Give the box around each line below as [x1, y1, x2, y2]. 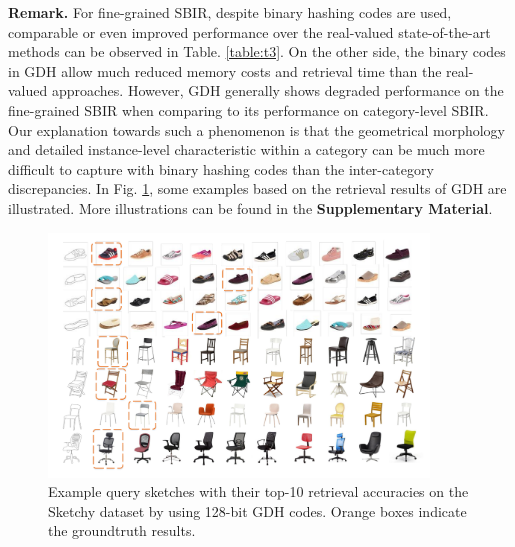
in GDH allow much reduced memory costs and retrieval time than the [8, 60, 442, 81]
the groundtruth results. [48, 520, 196, 541]
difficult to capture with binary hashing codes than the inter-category [8, 158, 434, 179]
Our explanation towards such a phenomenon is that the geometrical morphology [8, 119, 506, 140]
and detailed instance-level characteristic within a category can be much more [8, 139, 485, 160]
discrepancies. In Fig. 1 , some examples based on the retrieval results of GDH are [8, 178, 507, 199]
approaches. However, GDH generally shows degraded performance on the [51, 80, 504, 101]
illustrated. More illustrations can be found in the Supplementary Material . [8, 197, 493, 218]
